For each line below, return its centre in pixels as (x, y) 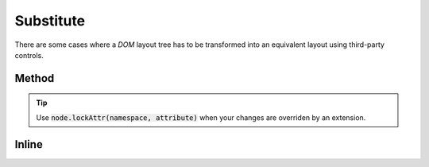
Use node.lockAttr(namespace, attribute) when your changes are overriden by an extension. (201, 117)
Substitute (50, 21)
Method (35, 78)
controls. (29, 55)
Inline (29, 144)
